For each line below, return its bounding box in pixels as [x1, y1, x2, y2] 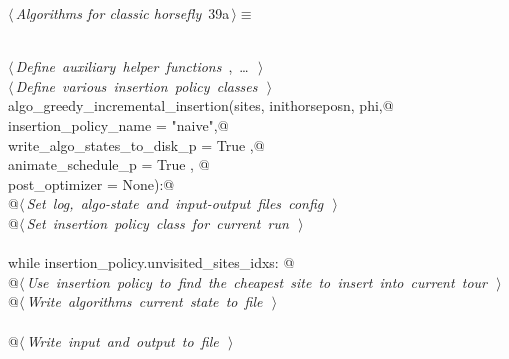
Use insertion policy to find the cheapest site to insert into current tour [26, 271, 487, 292]
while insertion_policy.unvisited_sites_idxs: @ [8, 252, 295, 273]
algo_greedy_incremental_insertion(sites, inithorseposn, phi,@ [8, 95, 394, 116]
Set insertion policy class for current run [26, 212, 289, 233]
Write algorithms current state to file [26, 291, 263, 312]
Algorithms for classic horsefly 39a [15, 3, 230, 23]
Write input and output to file [26, 330, 219, 351]
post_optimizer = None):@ [8, 173, 175, 194]
